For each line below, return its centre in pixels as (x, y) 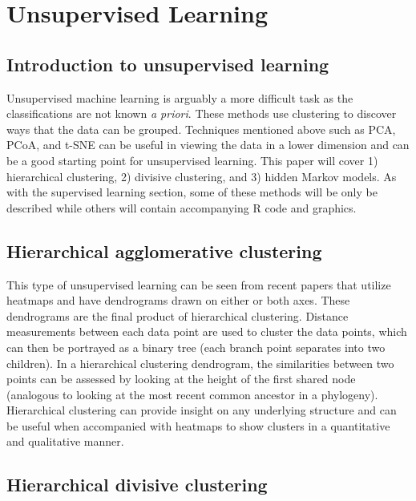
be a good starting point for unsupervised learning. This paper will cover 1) (192, 160)
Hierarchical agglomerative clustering (164, 250)
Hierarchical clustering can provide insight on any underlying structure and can (202, 410)
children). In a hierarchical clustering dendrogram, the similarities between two (200, 363)
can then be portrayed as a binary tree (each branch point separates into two (196, 347)
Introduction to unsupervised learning (168, 64)
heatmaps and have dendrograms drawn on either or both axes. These (178, 300)
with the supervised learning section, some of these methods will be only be (192, 192)
